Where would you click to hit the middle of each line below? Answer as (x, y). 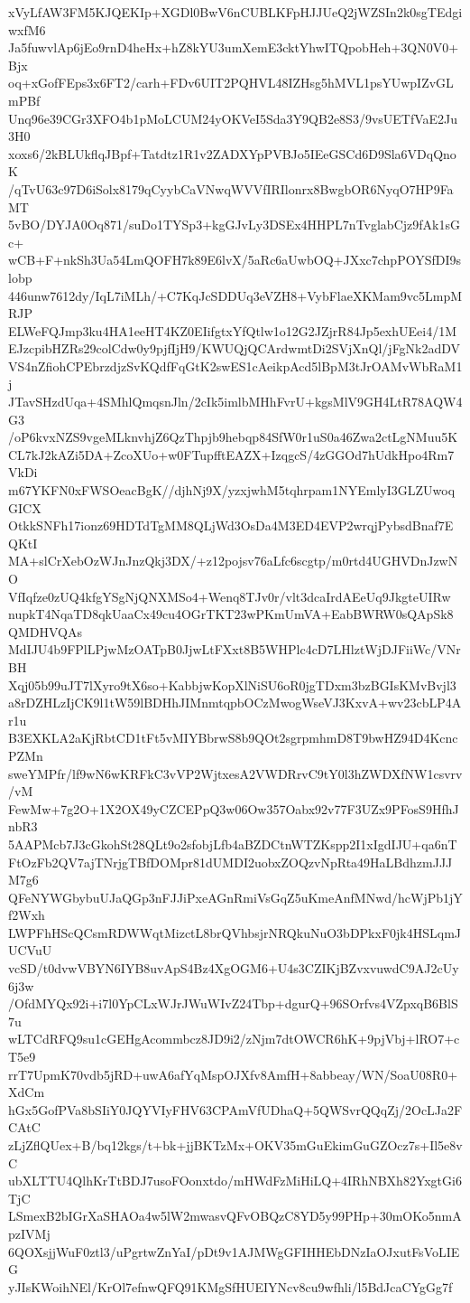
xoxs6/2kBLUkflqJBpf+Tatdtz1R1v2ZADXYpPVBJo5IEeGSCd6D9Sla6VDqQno (232, 153)
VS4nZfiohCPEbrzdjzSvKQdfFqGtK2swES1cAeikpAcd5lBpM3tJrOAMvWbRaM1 (235, 366)
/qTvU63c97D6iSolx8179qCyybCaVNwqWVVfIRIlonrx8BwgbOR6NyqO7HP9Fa (231, 188)
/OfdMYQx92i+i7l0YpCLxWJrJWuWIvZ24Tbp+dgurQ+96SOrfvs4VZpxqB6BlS (233, 1003)
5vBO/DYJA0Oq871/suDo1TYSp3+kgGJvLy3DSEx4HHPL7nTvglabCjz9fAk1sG (234, 225)
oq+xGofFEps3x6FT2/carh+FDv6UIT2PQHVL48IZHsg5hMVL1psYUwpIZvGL (231, 83)
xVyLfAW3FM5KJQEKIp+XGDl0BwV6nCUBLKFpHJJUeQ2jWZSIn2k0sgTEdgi (235, 12)
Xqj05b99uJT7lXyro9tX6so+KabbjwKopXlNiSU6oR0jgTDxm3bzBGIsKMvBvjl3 (232, 684)
